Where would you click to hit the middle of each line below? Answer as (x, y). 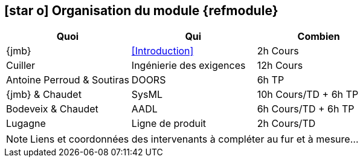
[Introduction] (162, 51)
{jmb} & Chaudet (44, 95)
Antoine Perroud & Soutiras (68, 80)
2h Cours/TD (286, 124)
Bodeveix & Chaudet (52, 109)
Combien (319, 37)
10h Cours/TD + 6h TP (308, 95)
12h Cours (280, 66)
